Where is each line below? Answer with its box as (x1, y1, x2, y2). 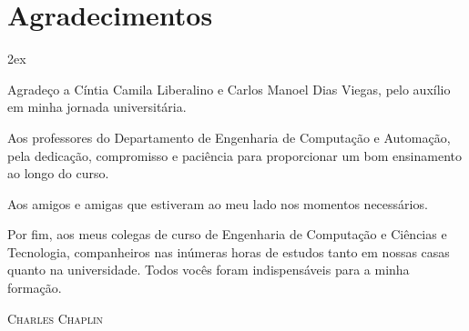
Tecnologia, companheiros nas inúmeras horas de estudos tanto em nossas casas (7, 242, 450, 261)
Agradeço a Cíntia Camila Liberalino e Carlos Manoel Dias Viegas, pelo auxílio (7, 79, 451, 98)
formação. (7, 278, 62, 297)
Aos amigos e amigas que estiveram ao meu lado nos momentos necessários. (7, 194, 428, 213)
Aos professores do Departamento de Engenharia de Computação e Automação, (7, 127, 451, 146)
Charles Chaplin (7, 308, 104, 327)
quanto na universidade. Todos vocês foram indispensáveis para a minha (7, 260, 410, 279)
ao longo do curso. (7, 164, 109, 183)
